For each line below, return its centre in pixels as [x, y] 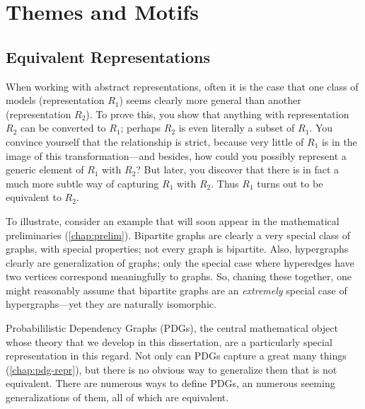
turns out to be [290, 183]
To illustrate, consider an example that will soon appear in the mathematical [173, 220]
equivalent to [34, 197]
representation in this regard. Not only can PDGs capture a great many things [176, 356]
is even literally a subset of [237, 128]
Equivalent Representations [108, 56]
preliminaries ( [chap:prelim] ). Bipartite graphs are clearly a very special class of [178, 235]
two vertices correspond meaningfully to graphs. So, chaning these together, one [179, 276]
